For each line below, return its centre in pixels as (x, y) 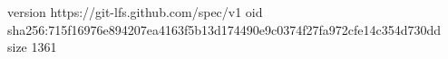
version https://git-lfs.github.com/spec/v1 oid (135, 12)
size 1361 (32, 47)
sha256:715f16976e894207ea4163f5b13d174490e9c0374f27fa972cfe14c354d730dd (224, 29)
